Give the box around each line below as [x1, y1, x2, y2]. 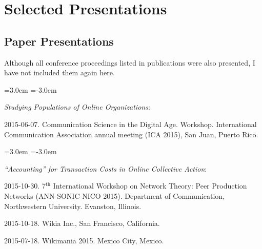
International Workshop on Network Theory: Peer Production [53, 180, 247, 191]
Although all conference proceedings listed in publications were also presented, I [4, 57, 255, 68]
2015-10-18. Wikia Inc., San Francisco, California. [4, 218, 160, 229]
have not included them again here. [4, 67, 115, 78]
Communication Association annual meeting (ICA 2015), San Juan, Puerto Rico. [4, 129, 258, 139]
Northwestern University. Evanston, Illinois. [4, 200, 142, 211]
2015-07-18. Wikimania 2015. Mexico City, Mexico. [4, 235, 164, 245]
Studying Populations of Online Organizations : [4, 101, 150, 112]
